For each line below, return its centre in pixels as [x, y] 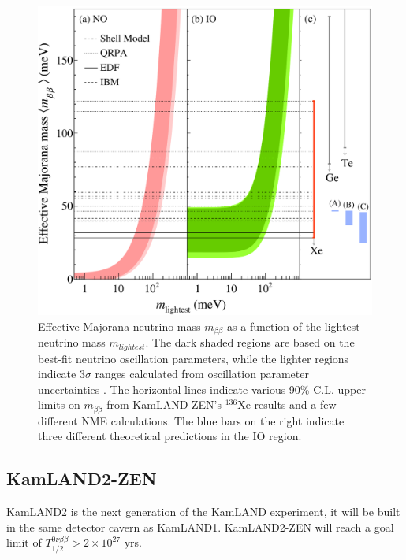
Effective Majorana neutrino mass [119, 326]
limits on [59, 404]
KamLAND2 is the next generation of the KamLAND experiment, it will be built [203, 512]
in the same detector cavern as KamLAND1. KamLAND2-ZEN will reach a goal [200, 527]
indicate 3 [61, 374]
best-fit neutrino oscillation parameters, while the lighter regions [194, 358]
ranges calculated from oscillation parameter [202, 374]
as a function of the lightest [294, 326]
